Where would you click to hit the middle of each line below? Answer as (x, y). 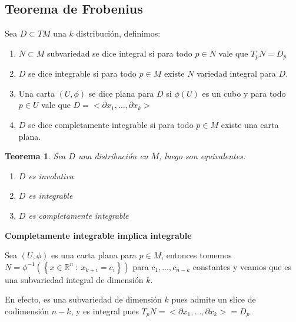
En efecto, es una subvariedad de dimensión (83, 299)
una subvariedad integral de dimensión (74, 279)
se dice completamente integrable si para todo (111, 125)
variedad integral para (236, 73)
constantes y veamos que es (242, 266)
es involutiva (51, 175)
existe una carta (250, 125)
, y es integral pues (105, 310)
